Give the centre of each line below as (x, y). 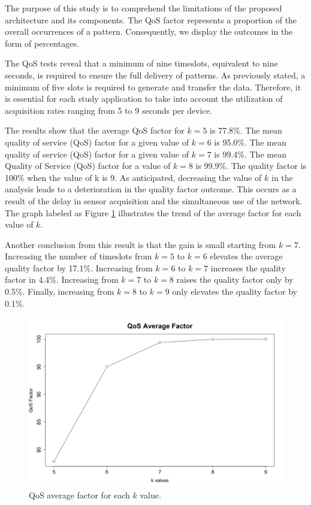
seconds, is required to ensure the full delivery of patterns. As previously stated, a (155, 75)
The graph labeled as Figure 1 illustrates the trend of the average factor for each (153, 212)
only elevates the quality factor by (235, 291)
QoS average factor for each (79, 495)
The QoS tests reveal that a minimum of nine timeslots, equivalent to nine (141, 63)
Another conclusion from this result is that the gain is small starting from (141, 244)
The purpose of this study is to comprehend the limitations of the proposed (144, 8)
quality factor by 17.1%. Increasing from (79, 267)
